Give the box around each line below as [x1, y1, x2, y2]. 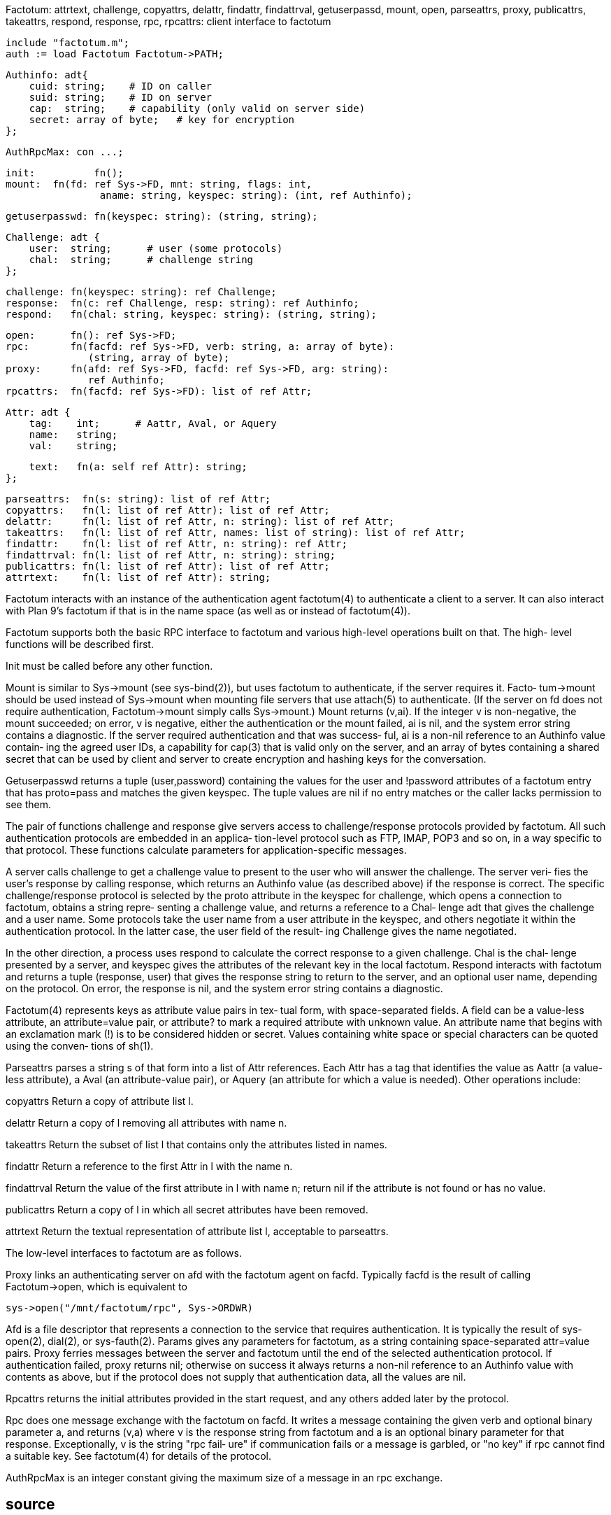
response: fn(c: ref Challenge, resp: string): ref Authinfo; [6, 297, 359, 309]
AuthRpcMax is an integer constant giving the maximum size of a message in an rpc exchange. [6, 1472, 443, 1484]
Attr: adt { [6, 407, 71, 418]
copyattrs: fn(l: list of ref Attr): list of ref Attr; [6, 505, 330, 516]
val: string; [29, 440, 118, 451]
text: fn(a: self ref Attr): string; [29, 461, 247, 472]
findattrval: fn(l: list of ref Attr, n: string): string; [6, 549, 336, 561]
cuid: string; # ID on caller [29, 80, 213, 92]
